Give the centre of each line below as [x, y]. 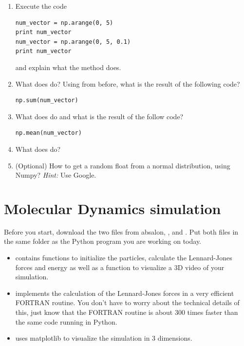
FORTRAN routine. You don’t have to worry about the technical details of [127, 302]
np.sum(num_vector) [47, 100]
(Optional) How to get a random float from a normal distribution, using [123, 165]
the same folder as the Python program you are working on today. [103, 241]
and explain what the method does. [68, 67]
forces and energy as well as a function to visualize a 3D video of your [120, 267]
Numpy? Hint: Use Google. [56, 175]
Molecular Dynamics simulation [113, 208]
